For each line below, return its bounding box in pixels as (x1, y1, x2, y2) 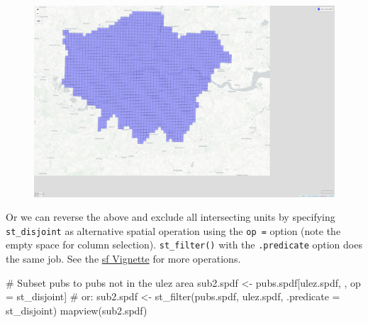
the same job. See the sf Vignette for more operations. (6, 251, 241, 266)
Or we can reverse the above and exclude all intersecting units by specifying (6, 209, 335, 224)
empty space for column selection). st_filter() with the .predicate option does (6, 237, 362, 252)
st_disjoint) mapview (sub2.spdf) (6, 302, 147, 317)
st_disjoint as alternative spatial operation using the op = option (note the (6, 223, 341, 238)
